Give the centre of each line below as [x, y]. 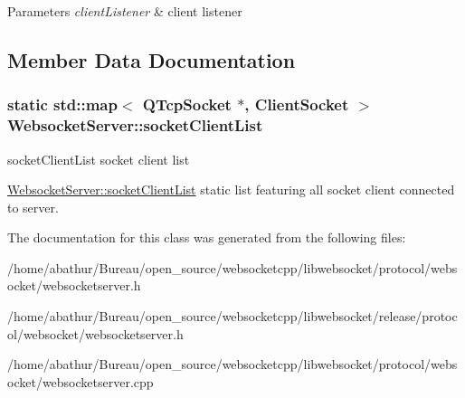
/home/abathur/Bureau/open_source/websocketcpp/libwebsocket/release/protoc [232, 316]
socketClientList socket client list [99, 159]
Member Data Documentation [152, 59]
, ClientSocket [297, 104]
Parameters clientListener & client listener [125, 11]
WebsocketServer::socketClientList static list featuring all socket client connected [231, 190]
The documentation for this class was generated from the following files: [207, 237]
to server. [33, 207]
